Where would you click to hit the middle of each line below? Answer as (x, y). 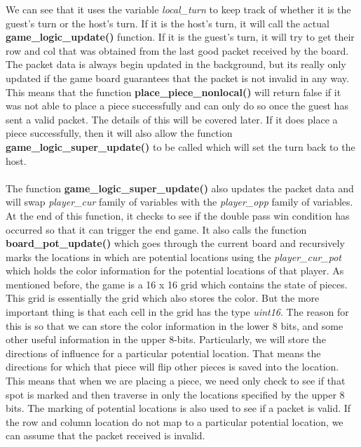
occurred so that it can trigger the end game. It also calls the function (156, 229)
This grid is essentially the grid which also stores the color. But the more (163, 298)
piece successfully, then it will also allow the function (119, 133)
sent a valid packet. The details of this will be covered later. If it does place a (172, 119)
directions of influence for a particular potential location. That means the (163, 353)
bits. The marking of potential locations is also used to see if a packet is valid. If (178, 408)
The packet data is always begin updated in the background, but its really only (176, 64)
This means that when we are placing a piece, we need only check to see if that (176, 381)
